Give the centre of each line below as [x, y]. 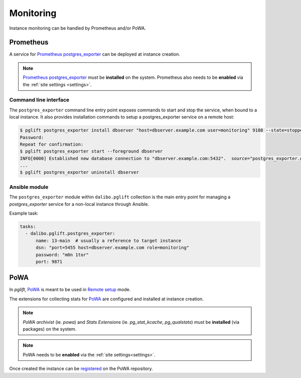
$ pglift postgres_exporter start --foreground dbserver [91, 151]
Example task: [24, 213]
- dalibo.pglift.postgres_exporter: [70, 234]
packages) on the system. [50, 329]
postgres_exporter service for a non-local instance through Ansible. [79, 204]
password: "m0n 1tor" [62, 255]
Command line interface [39, 100]
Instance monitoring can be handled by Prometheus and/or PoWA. [78, 28]
